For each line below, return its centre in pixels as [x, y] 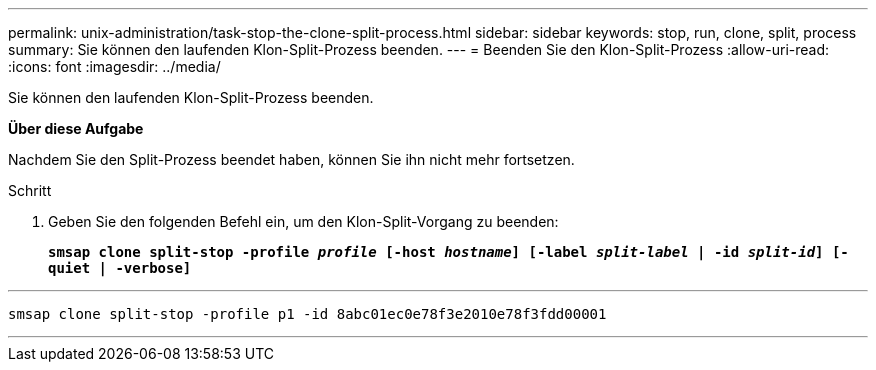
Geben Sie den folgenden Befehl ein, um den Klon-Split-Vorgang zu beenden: [303, 221]
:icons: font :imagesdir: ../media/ [114, 66]
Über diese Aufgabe [76, 128]
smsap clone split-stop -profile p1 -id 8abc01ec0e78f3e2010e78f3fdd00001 [307, 314]
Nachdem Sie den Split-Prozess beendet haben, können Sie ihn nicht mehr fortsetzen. [291, 159]
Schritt [30, 190]
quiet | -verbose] [120, 268]
